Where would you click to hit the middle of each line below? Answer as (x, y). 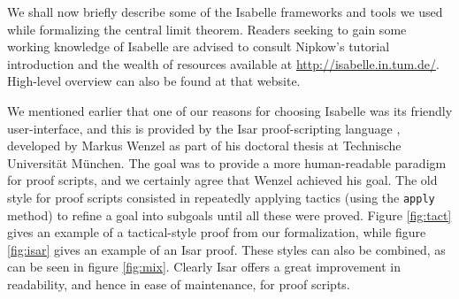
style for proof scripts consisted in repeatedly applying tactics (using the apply (221, 197)
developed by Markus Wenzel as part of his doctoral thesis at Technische (204, 146)
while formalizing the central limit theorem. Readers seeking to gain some (207, 29)
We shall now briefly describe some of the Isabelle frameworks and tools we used (225, 11)
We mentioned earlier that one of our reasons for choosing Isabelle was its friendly (230, 110)
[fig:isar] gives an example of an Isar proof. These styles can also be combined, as (226, 249)
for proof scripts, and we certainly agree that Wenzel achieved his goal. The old (222, 180)
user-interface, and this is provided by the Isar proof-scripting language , (204, 128)
